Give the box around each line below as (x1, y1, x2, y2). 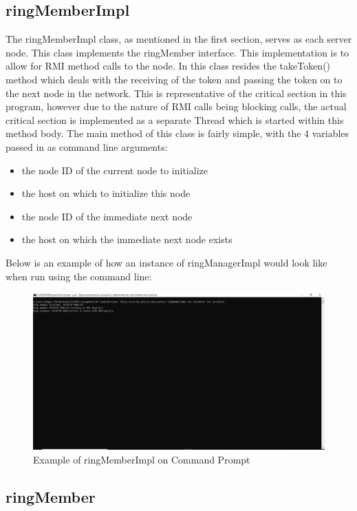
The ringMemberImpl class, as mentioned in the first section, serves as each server (6, 32, 352, 46)
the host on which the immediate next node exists (21, 232, 232, 247)
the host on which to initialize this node (21, 186, 191, 200)
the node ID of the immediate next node (21, 209, 193, 223)
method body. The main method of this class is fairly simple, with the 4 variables (6, 126, 349, 140)
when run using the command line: (6, 269, 152, 283)
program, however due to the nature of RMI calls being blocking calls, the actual (6, 99, 347, 114)
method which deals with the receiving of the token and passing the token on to (6, 72, 343, 86)
